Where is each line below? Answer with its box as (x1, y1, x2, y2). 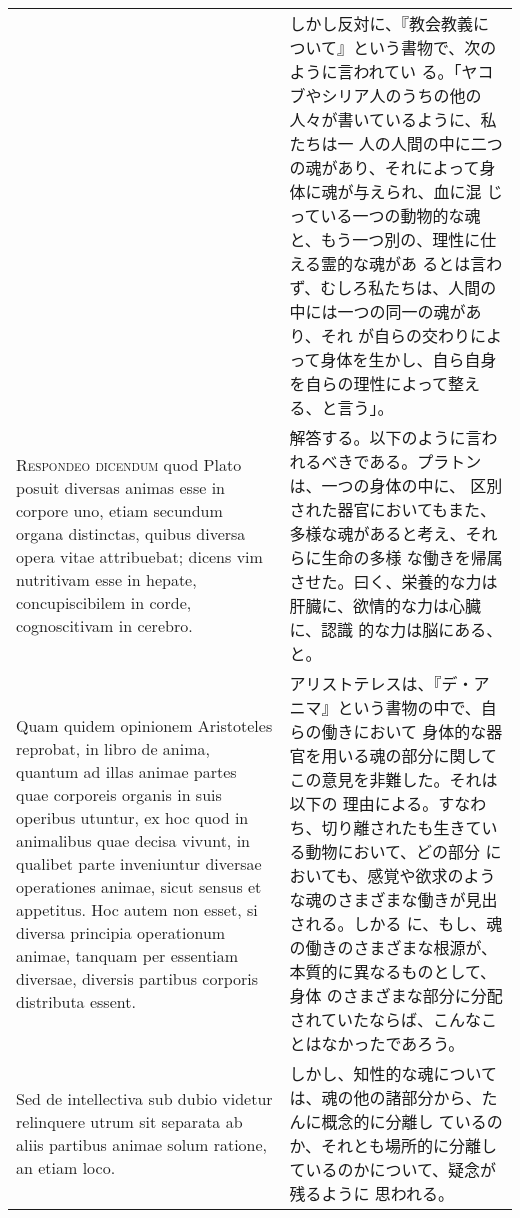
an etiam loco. (16, 1156, 116, 1179)
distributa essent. (16, 989, 136, 1013)
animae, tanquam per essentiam (16, 943, 238, 967)
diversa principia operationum (16, 920, 226, 944)
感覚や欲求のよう (367, 864, 496, 887)
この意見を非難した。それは (289, 768, 498, 791)
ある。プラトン (369, 450, 482, 473)
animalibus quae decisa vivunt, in (16, 828, 250, 852)
